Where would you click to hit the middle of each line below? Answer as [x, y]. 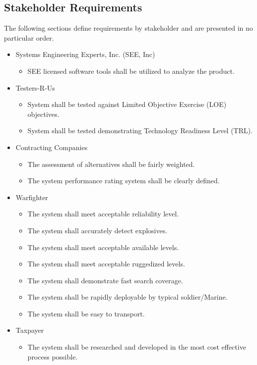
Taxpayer [30, 330]
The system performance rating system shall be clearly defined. [124, 181]
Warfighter [32, 197]
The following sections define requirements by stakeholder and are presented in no [128, 28]
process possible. [53, 356]
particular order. [29, 37]
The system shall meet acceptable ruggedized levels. [106, 264]
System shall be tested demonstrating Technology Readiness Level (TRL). [140, 130]
